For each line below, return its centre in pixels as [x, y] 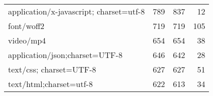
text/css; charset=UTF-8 [52, 69]
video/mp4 [27, 40]
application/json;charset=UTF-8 [65, 55]
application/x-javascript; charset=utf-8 [77, 11]
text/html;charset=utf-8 [51, 84]
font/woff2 [26, 26]
